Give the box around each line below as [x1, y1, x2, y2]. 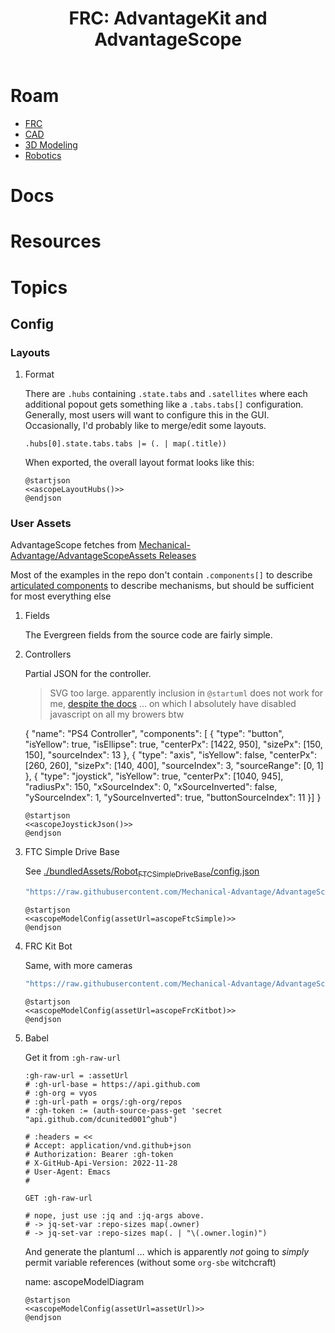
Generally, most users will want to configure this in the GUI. [24, 409, 270, 421]
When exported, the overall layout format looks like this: [24, 457, 255, 469]
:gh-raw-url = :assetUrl [24, 1071, 129, 1081]
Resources [10, 230, 102, 253]
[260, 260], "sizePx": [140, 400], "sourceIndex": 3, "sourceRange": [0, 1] [24, 760, 324, 772]
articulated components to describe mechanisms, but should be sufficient [10, 580, 315, 592]
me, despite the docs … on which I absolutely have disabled [49, 698, 297, 710]
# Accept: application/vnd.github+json [24, 1141, 192, 1151]
